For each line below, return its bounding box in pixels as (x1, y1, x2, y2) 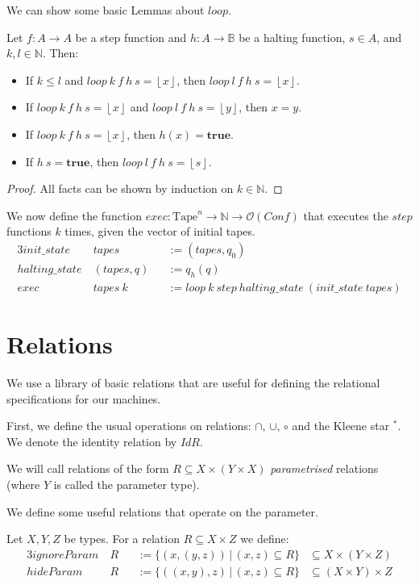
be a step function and (75, 28, 187, 45)
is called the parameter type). (53, 475, 200, 492)
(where (6, 475, 40, 492)
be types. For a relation (64, 530, 180, 547)
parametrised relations (270, 460, 379, 477)
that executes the (303, 207, 388, 224)
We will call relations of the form (6, 460, 169, 477)
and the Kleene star (292, 417, 390, 434)
